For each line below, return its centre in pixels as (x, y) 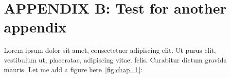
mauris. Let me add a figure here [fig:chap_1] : (73, 69)
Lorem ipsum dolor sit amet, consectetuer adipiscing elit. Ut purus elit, (110, 50)
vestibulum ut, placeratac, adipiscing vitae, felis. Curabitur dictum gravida (115, 59)
